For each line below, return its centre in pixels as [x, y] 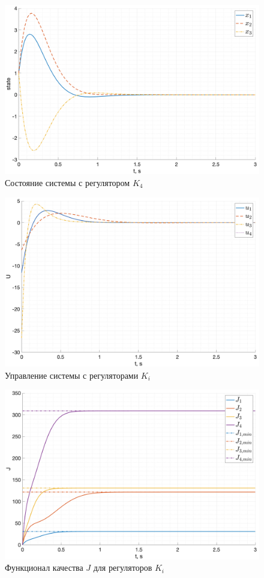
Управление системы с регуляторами [72, 375]
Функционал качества [44, 567]
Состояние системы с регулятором [67, 182]
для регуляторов [123, 567]
